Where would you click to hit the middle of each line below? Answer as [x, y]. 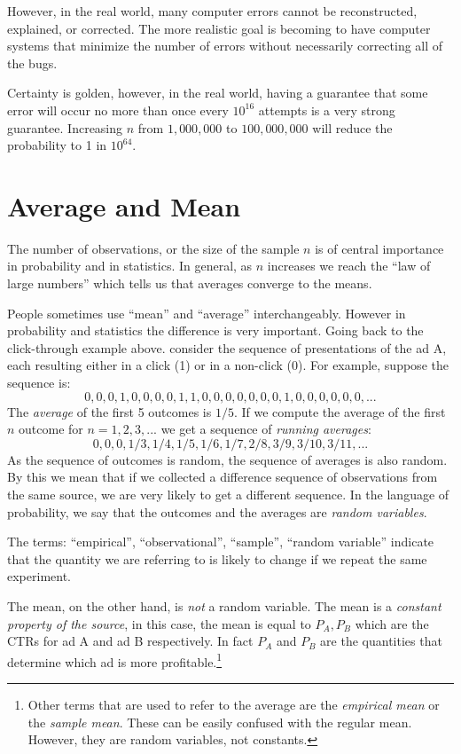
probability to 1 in [57, 145]
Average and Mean [124, 205]
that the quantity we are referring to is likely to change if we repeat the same [217, 558]
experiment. [39, 576]
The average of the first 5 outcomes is [109, 411]
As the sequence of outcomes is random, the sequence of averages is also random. [227, 459]
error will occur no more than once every [118, 110]
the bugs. [32, 63]
